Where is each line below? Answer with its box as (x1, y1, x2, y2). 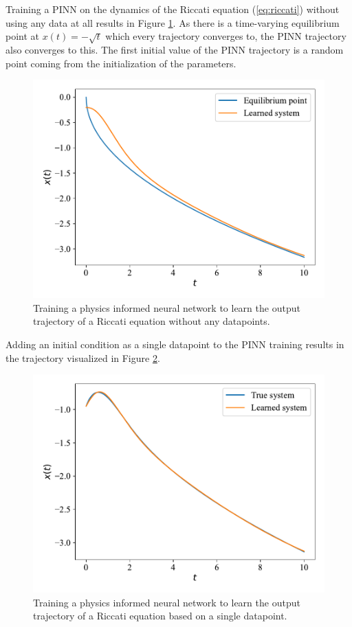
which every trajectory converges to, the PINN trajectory (105, 29, 346, 43)
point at (5, 29, 40, 43)
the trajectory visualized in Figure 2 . (5, 350, 160, 365)
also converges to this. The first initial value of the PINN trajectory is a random (5, 42, 344, 56)
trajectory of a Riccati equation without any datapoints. (33, 314, 270, 328)
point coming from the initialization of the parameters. (5, 56, 236, 70)
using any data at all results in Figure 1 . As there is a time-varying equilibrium (5, 15, 340, 30)
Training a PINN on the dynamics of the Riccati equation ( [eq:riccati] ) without (5, 2, 340, 16)
